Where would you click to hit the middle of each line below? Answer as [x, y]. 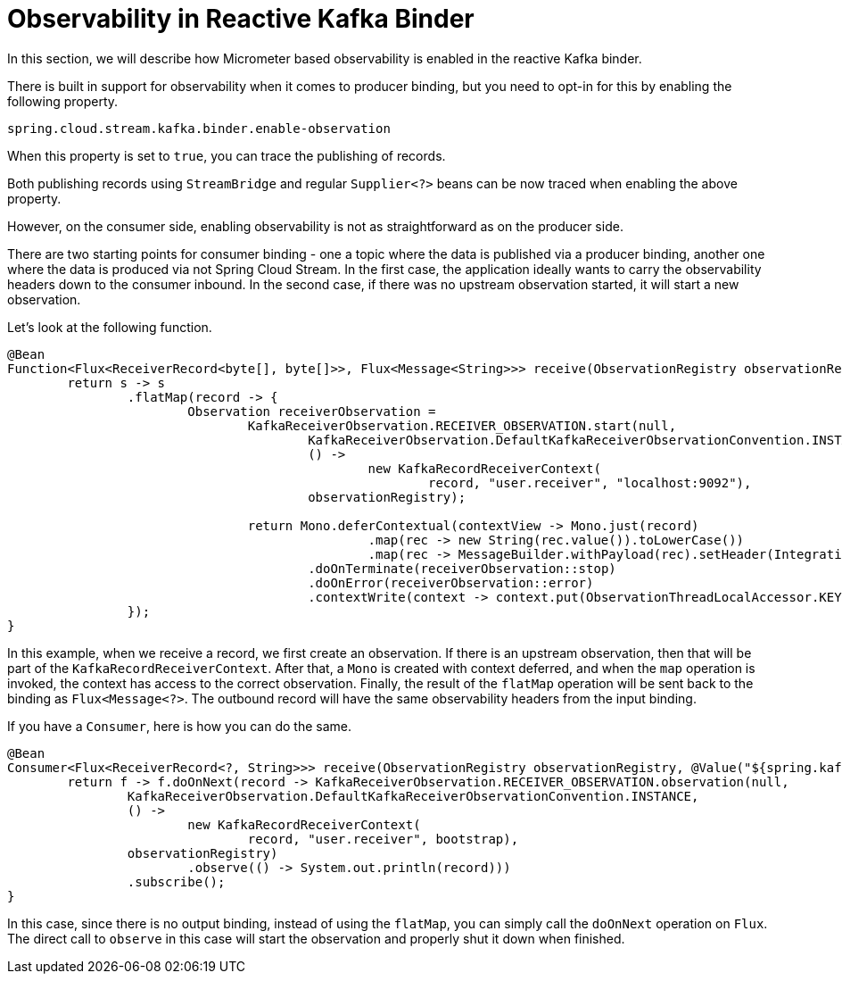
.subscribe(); [176, 881]
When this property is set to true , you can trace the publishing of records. [227, 155]
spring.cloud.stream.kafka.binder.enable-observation [199, 128]
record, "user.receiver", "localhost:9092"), [590, 482]
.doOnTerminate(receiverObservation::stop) [462, 568]
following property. [63, 101]
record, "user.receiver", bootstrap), [383, 839]
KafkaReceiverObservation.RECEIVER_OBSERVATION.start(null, [462, 425]
